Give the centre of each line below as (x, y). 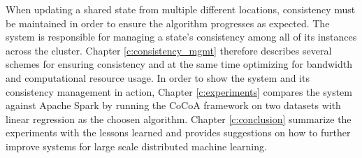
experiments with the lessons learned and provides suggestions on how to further (178, 132)
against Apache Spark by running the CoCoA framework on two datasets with (173, 105)
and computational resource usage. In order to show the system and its (158, 77)
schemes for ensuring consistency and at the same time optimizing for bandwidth (179, 64)
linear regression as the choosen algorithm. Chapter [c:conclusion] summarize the (179, 118)
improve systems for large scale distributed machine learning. (136, 146)
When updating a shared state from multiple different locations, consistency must (181, 9)
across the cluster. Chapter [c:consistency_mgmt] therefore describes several (169, 50)
